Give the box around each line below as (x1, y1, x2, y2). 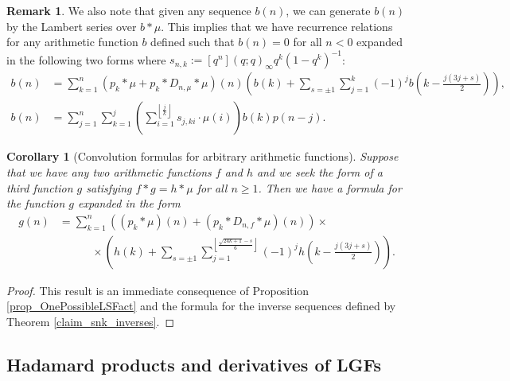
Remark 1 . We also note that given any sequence (6, 2, 251, 18)
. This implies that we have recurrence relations (161, 17, 393, 34)
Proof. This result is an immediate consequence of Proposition (6, 282, 310, 298)
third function (6, 179, 73, 196)
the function (6, 195, 65, 212)
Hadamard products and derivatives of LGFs (6, 352, 382, 376)
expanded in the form (78, 195, 181, 212)
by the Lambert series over (6, 17, 137, 34)
